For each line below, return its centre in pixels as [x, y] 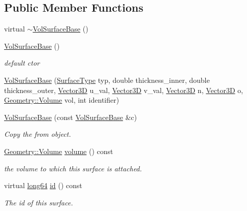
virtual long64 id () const [43, 185]
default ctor [22, 63]
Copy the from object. [38, 134]
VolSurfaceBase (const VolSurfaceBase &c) [71, 117]
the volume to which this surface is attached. [73, 168]
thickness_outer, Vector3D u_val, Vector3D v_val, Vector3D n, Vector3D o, [124, 90]
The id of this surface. [39, 202]
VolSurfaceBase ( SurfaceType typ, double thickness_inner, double [107, 80]
